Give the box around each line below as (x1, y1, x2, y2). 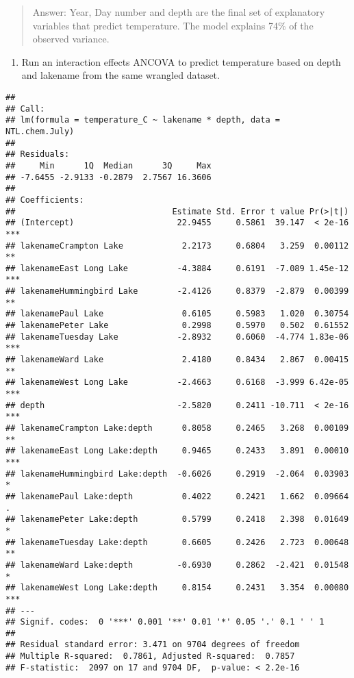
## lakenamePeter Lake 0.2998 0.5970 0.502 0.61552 (5, 321, 349, 331)
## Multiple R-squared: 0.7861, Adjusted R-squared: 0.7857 (5, 651, 295, 662)
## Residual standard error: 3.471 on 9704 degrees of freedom (5, 640, 300, 650)
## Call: (5, 103, 45, 114)
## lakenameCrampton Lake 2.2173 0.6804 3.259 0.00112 (5, 240, 349, 251)
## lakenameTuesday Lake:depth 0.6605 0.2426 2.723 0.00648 (5, 537, 349, 547)
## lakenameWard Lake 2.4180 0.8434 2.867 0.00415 (5, 355, 349, 365)
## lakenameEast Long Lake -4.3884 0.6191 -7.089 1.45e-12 (5, 263, 349, 273)
